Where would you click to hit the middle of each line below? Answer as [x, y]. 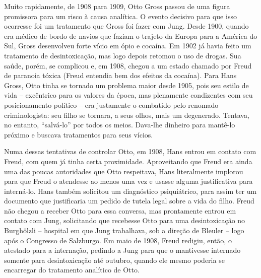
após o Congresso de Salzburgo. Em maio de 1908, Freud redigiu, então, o [118, 240]
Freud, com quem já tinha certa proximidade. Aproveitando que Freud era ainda [128, 161]
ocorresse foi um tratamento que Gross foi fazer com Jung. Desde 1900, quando [126, 26]
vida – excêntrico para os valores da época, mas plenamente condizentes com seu [128, 95]
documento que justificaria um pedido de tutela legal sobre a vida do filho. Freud [129, 201]
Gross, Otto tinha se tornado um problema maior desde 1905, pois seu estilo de [126, 85]
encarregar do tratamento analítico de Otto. [72, 270]
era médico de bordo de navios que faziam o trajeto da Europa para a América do [131, 36]
